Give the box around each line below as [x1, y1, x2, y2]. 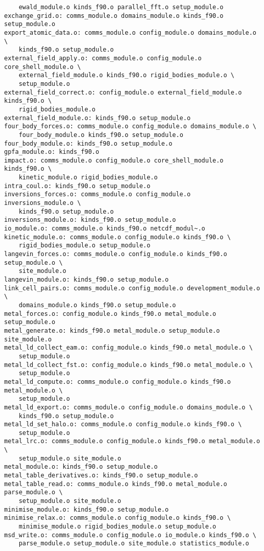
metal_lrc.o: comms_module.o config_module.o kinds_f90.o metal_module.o [4, 438, 260, 445]
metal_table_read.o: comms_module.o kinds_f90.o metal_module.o [4, 480, 227, 488]
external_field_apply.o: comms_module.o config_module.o [4, 54, 202, 62]
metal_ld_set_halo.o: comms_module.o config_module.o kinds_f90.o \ [4, 421, 242, 428]
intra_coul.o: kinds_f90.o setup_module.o [4, 182, 151, 190]
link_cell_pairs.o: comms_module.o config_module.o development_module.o [4, 284, 260, 292]
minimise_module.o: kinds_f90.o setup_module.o [4, 506, 169, 513]
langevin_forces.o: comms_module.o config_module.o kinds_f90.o [4, 250, 227, 258]
